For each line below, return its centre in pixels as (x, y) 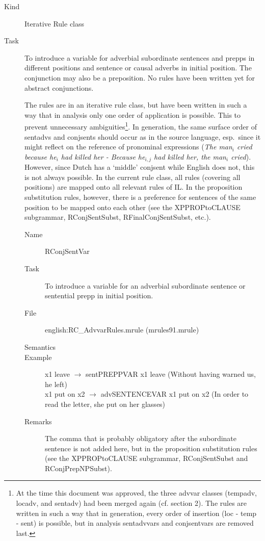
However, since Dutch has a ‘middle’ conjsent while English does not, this (140, 167)
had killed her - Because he (103, 156)
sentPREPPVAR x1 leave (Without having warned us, (171, 374)
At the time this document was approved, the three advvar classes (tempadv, (136, 493)
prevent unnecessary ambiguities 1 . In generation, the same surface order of (141, 126)
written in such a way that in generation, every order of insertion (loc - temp (136, 513)
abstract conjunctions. (59, 87)
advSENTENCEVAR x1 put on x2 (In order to (175, 394)
